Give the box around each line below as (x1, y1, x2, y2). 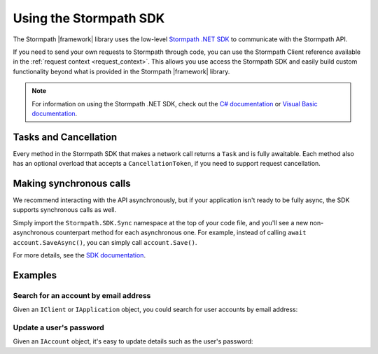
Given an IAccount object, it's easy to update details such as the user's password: (13, 337, 253, 346)
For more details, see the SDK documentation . (13, 251, 146, 260)
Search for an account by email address (13, 290, 151, 300)
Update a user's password (13, 323, 104, 332)
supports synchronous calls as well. (13, 206, 117, 214)
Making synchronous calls (13, 178, 131, 189)
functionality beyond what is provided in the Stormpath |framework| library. (13, 67, 230, 76)
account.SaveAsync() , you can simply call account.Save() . (13, 238, 197, 246)
